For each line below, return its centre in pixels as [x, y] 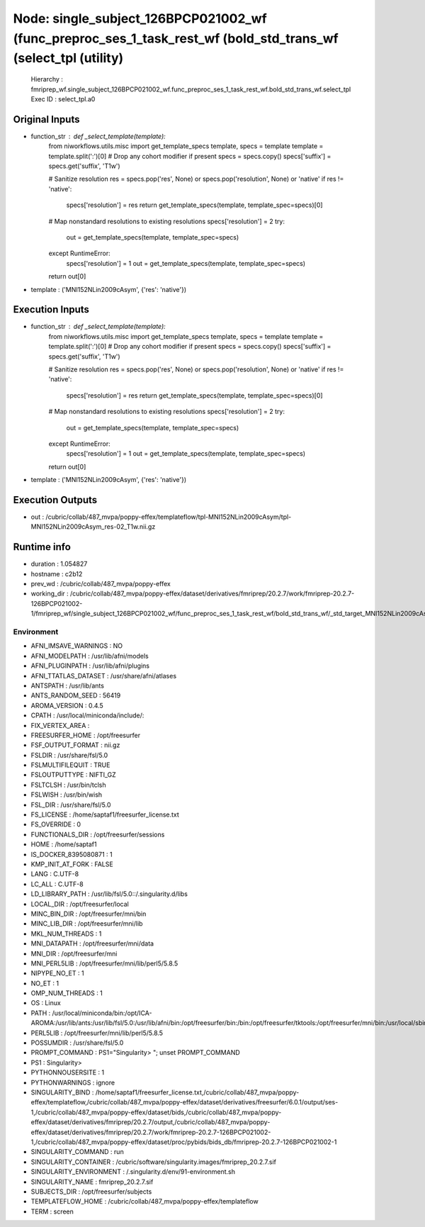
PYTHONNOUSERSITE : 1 [68, 1072]
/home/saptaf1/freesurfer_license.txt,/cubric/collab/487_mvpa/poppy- [197, 1092]
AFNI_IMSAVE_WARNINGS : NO [77, 646]
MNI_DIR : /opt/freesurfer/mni [74, 953]
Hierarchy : [47, 79]
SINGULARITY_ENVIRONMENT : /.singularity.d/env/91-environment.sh [133, 1172]
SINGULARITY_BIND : [62, 1092]
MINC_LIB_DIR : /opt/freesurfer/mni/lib [87, 924]
